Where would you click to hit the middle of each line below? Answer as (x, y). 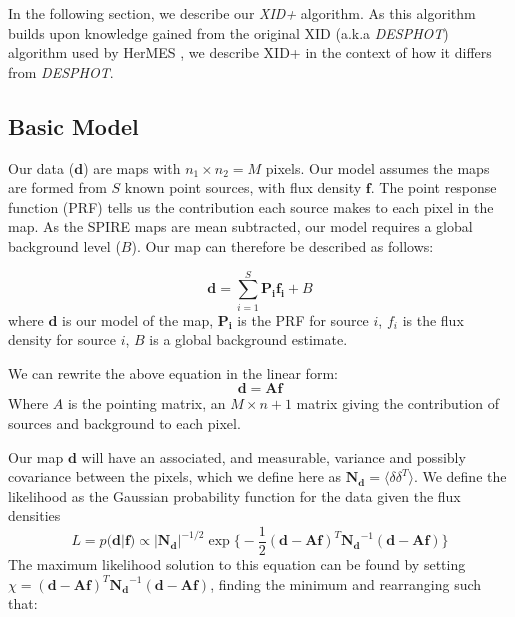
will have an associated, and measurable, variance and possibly (273, 456)
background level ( (64, 245)
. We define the (460, 476)
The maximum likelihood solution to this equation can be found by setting (237, 564)
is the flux (433, 319)
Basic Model (73, 125)
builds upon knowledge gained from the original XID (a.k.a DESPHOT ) (228, 32)
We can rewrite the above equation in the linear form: (173, 372)
